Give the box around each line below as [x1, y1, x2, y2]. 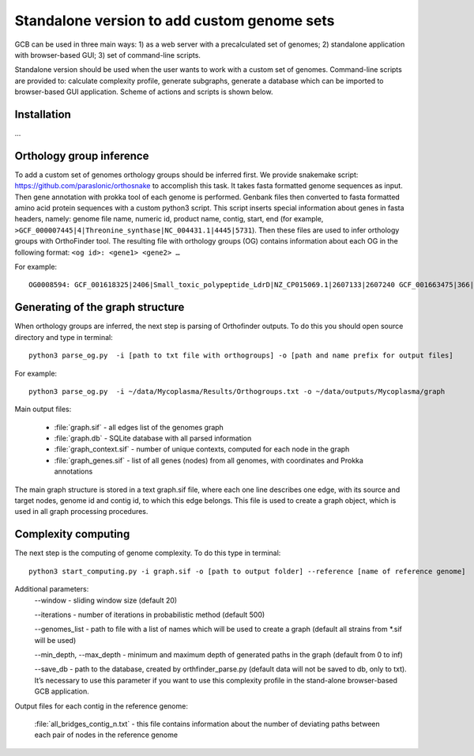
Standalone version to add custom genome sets [14, 12, 335, 29]
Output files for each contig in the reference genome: [14, 701, 189, 711]
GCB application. [34, 686, 90, 696]
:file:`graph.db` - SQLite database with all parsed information [54, 433, 252, 443]
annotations [54, 467, 93, 476]
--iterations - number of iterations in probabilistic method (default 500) [34, 610, 265, 619]
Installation [14, 108, 71, 121]
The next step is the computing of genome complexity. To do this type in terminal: [14, 548, 281, 558]
